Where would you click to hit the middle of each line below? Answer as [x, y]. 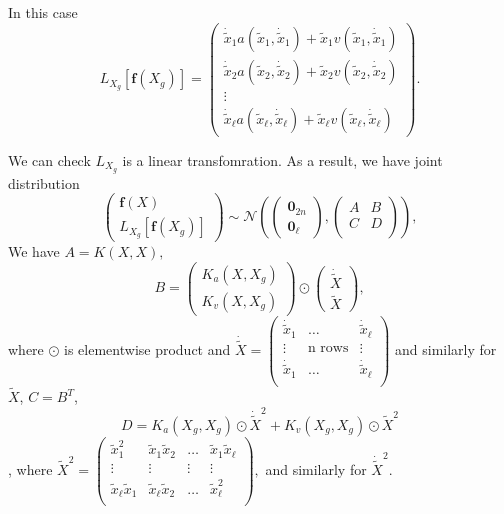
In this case [43, 12]
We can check [49, 159]
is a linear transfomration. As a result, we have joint [282, 159]
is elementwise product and [147, 348]
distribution [44, 182]
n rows [328, 347]
